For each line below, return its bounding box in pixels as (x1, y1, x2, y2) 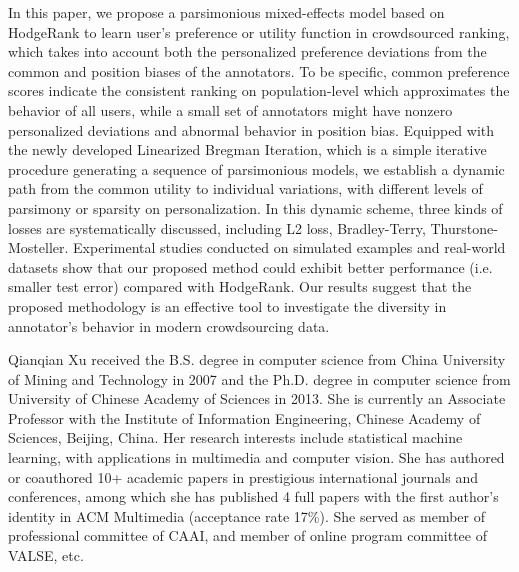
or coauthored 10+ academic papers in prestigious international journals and (8, 466, 478, 487)
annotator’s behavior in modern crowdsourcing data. (8, 315, 330, 336)
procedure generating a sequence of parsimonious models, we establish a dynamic (8, 158, 505, 179)
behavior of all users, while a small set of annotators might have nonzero (8, 99, 453, 120)
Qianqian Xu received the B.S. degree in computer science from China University (8, 349, 506, 370)
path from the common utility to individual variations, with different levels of (8, 178, 483, 199)
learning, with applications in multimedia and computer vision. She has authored (8, 447, 505, 468)
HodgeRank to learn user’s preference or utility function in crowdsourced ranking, (8, 21, 510, 42)
